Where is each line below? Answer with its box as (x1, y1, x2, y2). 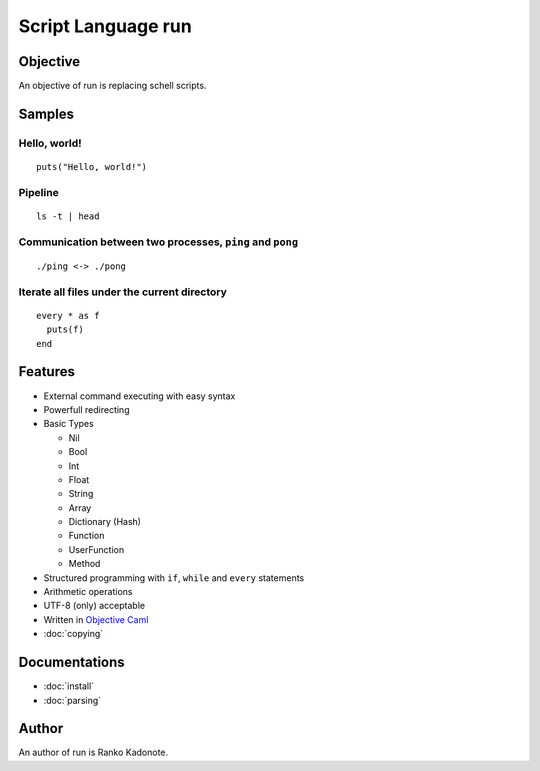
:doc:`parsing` (43, 694, 102, 706)
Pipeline (18, 185, 59, 199)
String (68, 488, 94, 500)
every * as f (36, 310, 100, 321)
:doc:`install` (43, 680, 95, 692)
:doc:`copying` (43, 628, 104, 640)
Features (18, 363, 75, 380)
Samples (18, 105, 75, 122)
